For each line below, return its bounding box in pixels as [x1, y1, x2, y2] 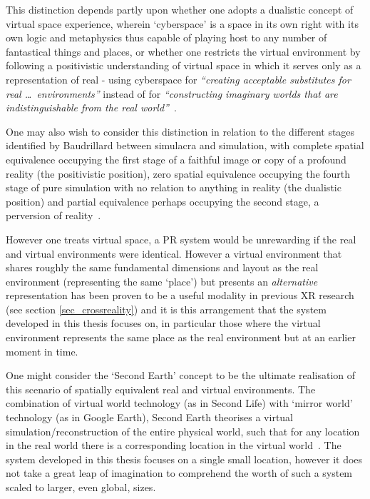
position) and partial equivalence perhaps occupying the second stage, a [6, 193, 319, 208]
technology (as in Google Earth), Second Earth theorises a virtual [6, 410, 294, 425]
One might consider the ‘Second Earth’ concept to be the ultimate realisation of [6, 368, 356, 383]
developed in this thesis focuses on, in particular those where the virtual [6, 316, 321, 331]
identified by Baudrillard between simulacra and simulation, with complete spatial [6, 138, 364, 153]
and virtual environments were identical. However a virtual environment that [6, 246, 342, 261]
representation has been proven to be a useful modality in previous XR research [6, 288, 354, 303]
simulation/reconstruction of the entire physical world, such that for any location [6, 423, 360, 438]
